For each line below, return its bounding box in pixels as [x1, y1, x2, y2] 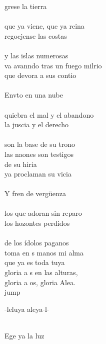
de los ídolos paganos [4, 237, 69, 248]
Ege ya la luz [4, 330, 44, 340]
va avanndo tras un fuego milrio [4, 60, 102, 70]
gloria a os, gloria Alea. [4, 277, 76, 287]
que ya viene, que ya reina [4, 21, 84, 31]
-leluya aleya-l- [4, 303, 49, 314]
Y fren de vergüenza [4, 188, 66, 199]
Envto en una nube [4, 90, 63, 100]
